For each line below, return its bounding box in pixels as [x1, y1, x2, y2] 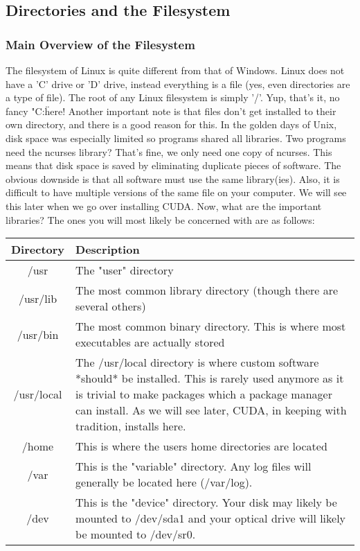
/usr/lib [18, 290, 57, 306]
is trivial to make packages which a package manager [75, 386, 332, 403]
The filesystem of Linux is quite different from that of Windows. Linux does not [6, 63, 345, 77]
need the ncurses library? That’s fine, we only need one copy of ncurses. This [6, 144, 332, 159]
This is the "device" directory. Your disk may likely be [75, 494, 337, 511]
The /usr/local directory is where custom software [75, 354, 319, 371]
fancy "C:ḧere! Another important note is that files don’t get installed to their [6, 103, 336, 118]
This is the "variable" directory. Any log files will [75, 458, 312, 475]
